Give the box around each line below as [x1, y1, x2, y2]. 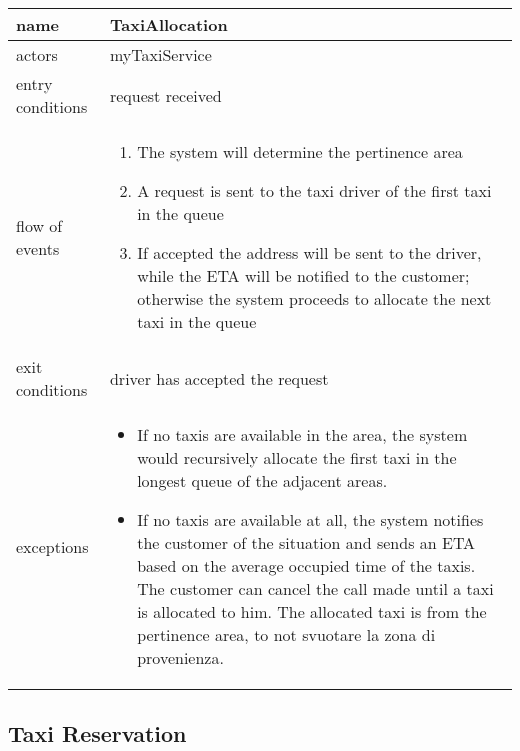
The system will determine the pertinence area [137, 140, 463, 163]
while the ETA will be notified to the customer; [137, 264, 470, 287]
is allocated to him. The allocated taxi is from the [137, 600, 487, 623]
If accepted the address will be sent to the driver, [137, 241, 482, 264]
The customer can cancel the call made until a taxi [137, 577, 494, 600]
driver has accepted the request [109, 366, 329, 390]
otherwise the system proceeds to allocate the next [137, 287, 492, 310]
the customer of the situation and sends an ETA [137, 531, 476, 554]
